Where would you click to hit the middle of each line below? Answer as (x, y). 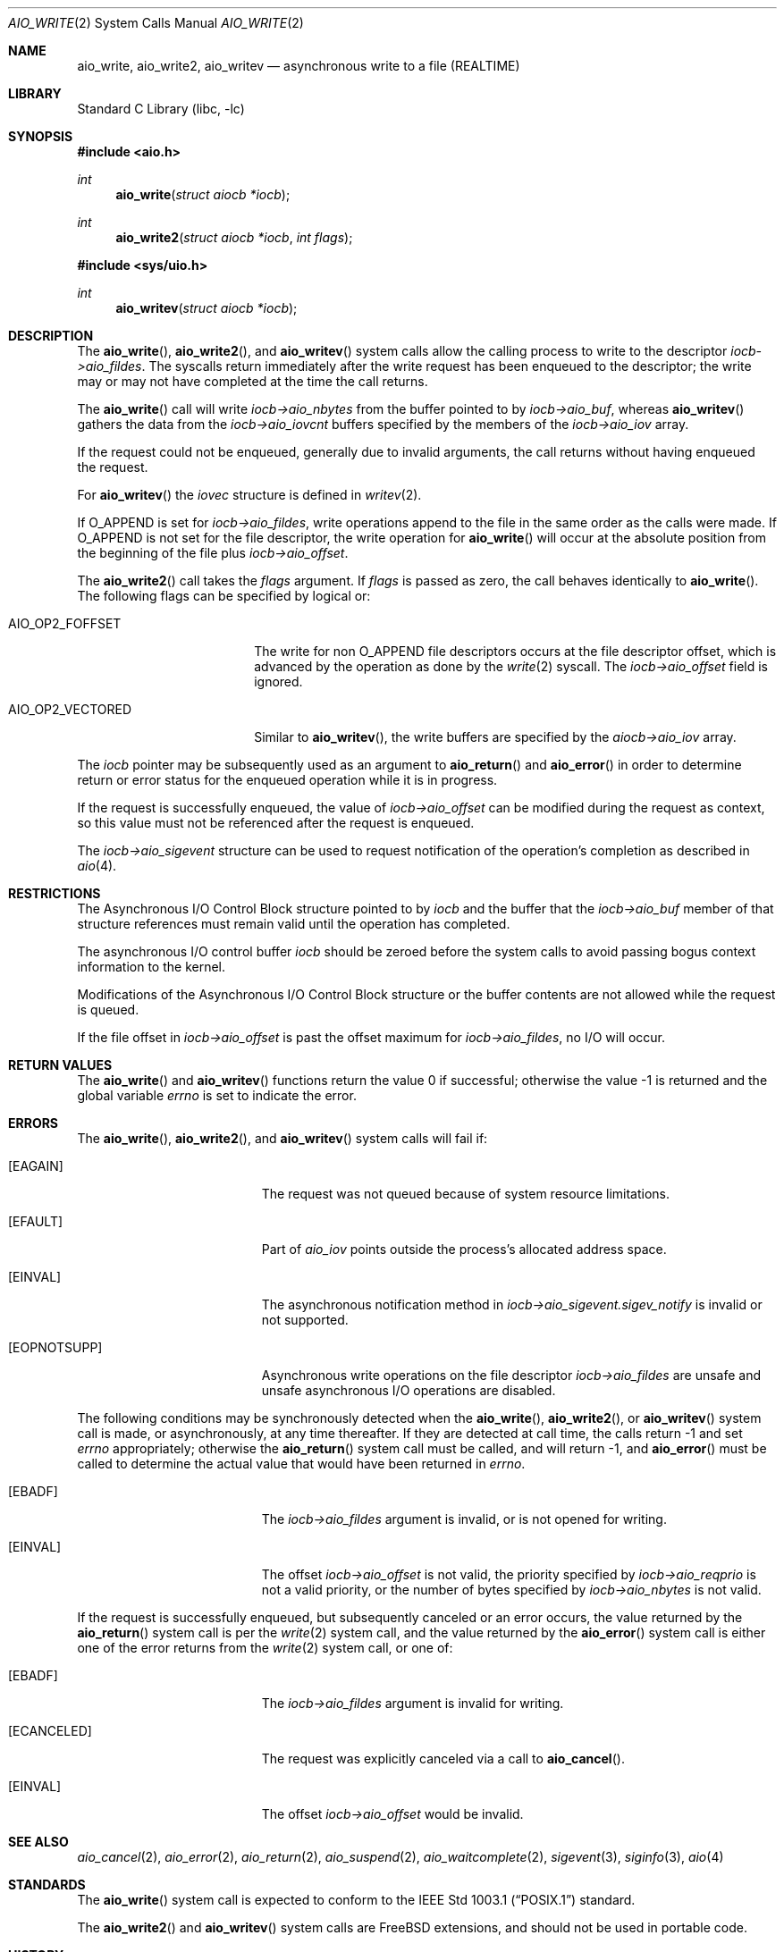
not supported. (305, 1320)
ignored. (278, 682)
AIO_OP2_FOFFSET (65, 623)
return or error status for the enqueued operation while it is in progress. (287, 780)
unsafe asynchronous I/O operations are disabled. (409, 1390)
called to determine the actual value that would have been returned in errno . (301, 1464)
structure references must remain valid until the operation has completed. (294, 924)
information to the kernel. (152, 967)
